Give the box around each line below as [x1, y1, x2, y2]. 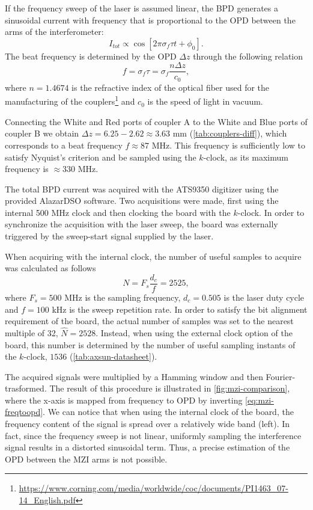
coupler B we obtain [5, 127, 79, 140]
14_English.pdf [19, 494, 76, 506]
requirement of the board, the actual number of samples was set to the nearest [5, 315, 294, 327]
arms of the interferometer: [5, 25, 104, 38]
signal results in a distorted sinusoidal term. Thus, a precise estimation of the [5, 441, 290, 453]
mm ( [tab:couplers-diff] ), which [172, 127, 287, 140]
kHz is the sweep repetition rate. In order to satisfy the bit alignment [52, 303, 308, 315]
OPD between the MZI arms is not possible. [5, 452, 168, 465]
